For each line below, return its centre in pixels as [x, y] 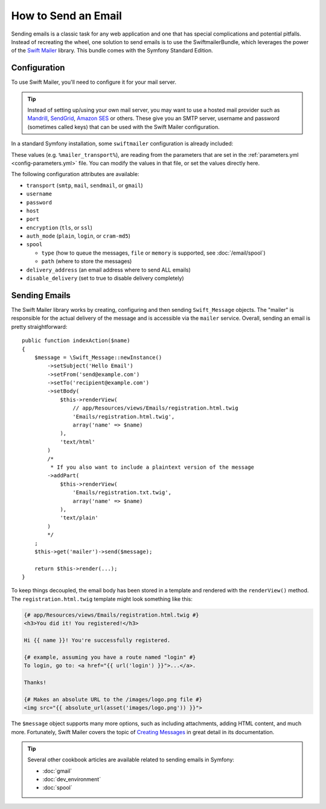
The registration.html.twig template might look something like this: [102, 599]
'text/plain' [79, 518]
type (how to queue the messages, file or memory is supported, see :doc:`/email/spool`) [153, 253]
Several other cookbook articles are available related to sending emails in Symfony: [131, 760]
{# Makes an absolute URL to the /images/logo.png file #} [113, 699]
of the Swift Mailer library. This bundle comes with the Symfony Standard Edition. [112, 51]
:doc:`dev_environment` [72, 779]
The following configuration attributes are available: [75, 174]
